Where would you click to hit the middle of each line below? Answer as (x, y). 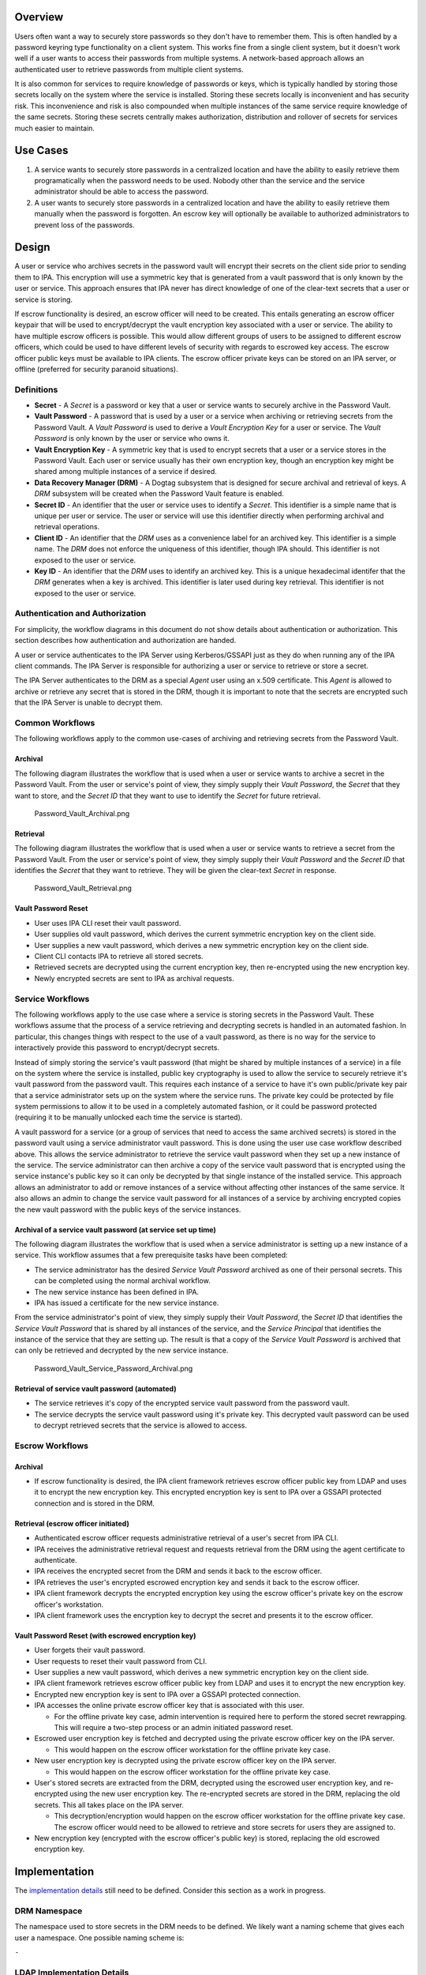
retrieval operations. (67, 527)
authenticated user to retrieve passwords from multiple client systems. (129, 69)
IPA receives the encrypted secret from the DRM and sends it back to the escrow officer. (178, 1571)
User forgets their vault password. (90, 1650)
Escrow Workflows (51, 1446)
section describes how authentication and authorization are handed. (125, 641)
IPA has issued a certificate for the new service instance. (127, 1303)
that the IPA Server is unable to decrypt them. (89, 702)
